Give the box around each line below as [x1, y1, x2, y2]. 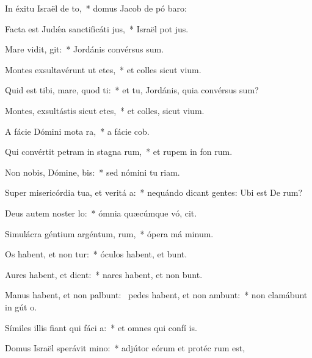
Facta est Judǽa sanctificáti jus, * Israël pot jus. [5, 22, 189, 35]
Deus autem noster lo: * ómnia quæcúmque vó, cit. [5, 206, 197, 219]
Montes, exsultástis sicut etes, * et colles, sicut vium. [5, 104, 205, 116]
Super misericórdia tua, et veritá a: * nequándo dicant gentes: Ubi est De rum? [5, 186, 303, 199]
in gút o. [5, 300, 37, 313]
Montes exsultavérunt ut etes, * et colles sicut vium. [5, 63, 201, 76]
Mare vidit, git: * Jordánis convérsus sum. [5, 43, 164, 55]
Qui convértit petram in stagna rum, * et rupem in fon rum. [5, 145, 233, 158]
